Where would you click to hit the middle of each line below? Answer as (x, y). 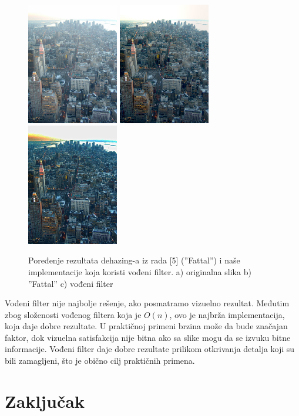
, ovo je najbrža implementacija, (227, 314)
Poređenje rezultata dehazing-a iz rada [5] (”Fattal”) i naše (134, 260)
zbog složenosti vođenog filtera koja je (73, 314)
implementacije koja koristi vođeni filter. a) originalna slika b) (140, 271)
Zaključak (45, 400)
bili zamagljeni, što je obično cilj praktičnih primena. (100, 361)
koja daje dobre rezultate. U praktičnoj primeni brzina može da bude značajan (146, 326)
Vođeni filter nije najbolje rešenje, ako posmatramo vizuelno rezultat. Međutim (147, 303)
